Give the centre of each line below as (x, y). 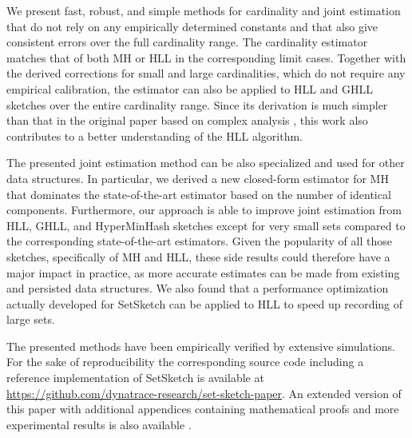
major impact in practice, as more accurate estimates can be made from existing (203, 272)
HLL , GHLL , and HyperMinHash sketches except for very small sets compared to (206, 225)
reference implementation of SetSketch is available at (135, 378)
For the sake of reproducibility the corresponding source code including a (185, 362)
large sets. (31, 319)
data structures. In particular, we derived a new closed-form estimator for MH (198, 178)
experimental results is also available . (99, 424)
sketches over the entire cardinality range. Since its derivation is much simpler (197, 104)
